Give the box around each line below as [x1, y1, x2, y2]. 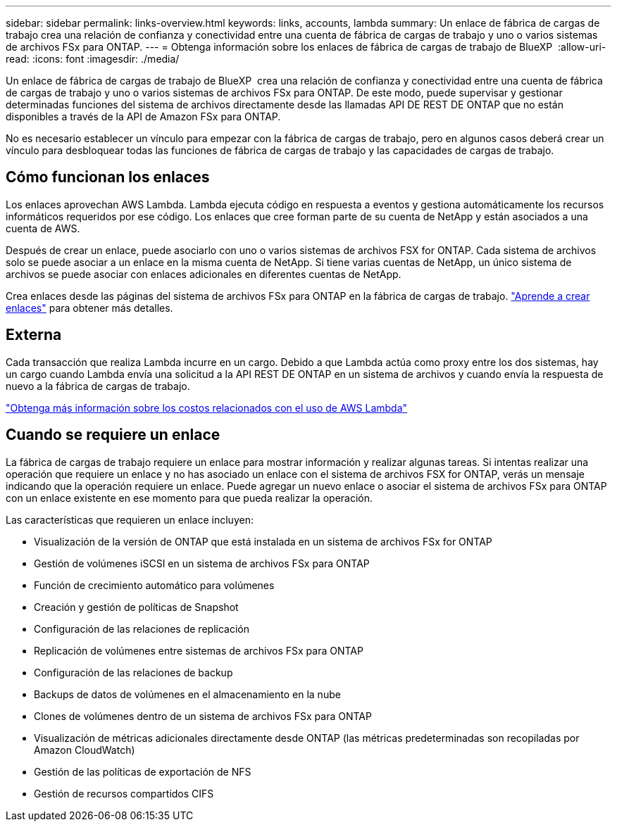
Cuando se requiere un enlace [6, 426, 220, 444]
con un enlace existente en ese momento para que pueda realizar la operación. [6, 491, 373, 504]
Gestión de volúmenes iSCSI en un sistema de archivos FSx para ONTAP [34, 557, 370, 569]
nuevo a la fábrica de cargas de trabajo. [6, 379, 190, 392]
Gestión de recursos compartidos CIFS [34, 787, 214, 800]
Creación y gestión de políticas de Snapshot [34, 600, 239, 613]
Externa [6, 326, 62, 344]
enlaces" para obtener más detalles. [6, 301, 173, 314]
